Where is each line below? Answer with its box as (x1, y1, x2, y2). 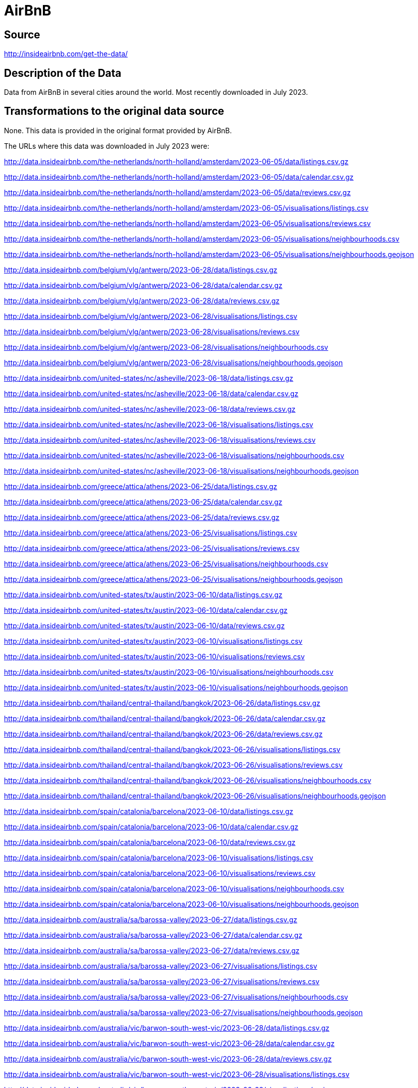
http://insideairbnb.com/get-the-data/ (4, 49, 128, 58)
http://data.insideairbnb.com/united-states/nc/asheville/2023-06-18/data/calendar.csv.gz (4, 389, 298, 398)
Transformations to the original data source (4, 105, 224, 118)
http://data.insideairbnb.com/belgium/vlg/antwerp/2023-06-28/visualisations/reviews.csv (4, 327, 300, 336)
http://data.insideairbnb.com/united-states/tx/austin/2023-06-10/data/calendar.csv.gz (4, 605, 288, 614)
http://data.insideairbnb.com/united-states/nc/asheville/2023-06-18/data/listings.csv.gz (4, 373, 293, 382)
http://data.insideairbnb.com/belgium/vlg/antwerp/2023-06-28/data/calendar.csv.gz (4, 280, 282, 289)
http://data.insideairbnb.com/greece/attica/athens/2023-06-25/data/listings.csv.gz (4, 482, 278, 491)
